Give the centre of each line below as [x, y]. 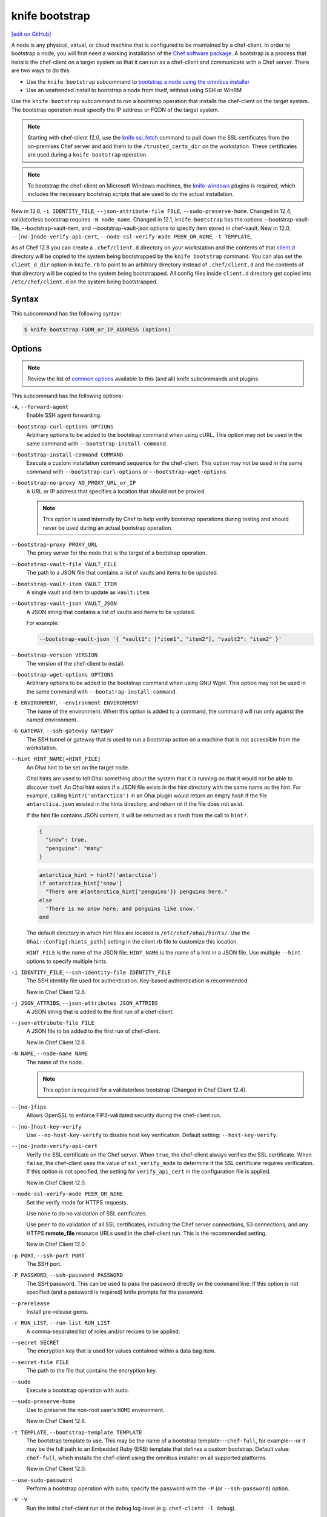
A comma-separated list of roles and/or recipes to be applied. [103, 1331]
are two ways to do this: [41, 70]
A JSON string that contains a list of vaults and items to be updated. [111, 612]
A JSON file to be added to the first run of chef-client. [93, 1031]
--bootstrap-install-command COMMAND [67, 454]
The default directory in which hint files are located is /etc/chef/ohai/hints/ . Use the [138, 933]
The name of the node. [55, 1062]
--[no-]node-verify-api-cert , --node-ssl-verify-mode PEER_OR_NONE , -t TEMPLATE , [132, 236]
